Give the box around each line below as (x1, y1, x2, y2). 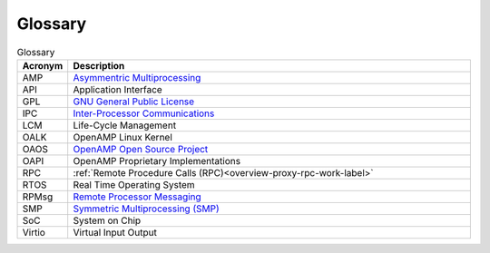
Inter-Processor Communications (73, 107, 215, 120)
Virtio (22, 226, 45, 238)
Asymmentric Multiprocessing (73, 71, 201, 83)
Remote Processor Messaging (73, 190, 201, 203)
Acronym (22, 59, 64, 72)
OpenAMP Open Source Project (73, 142, 209, 155)
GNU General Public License (73, 95, 195, 108)
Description (73, 59, 125, 72)
